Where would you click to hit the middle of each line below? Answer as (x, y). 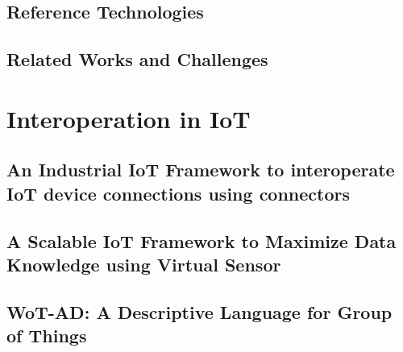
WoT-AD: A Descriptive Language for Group (199, 311)
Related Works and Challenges (137, 59)
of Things (47, 335)
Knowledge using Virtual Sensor (144, 264)
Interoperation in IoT (129, 118)
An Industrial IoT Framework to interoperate (201, 170)
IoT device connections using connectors (179, 193)
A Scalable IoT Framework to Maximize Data (201, 240)
